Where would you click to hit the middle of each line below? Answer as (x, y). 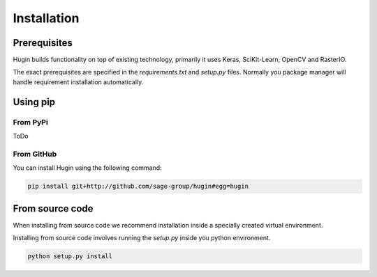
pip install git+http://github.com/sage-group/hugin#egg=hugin (138, 187)
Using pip (34, 102)
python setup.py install (70, 256)
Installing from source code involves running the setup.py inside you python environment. (142, 238)
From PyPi (30, 122)
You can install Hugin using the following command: (87, 168)
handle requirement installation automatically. (78, 82)
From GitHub (35, 154)
